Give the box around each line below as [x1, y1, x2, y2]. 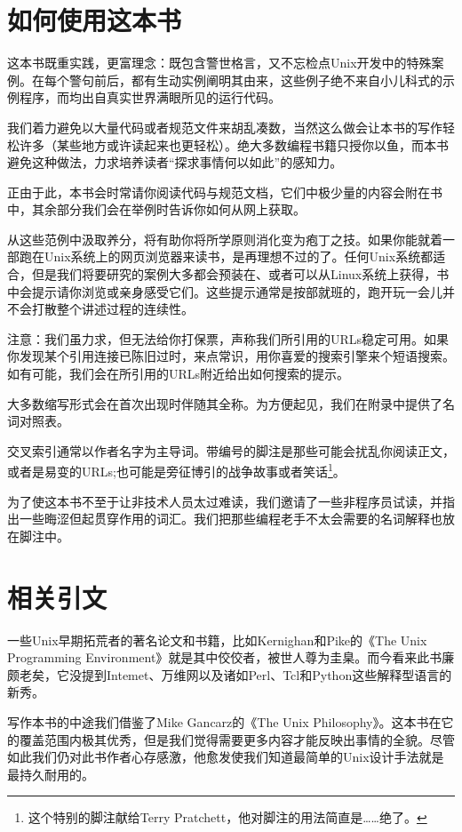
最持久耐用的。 [7, 764, 94, 783]
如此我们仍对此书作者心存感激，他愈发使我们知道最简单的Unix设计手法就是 [7, 748, 444, 766]
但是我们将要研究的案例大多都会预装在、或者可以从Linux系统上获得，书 [31, 265, 450, 284]
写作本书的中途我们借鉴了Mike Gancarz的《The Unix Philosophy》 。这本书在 [7, 712, 442, 731]
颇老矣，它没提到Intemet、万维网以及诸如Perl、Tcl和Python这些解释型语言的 [7, 665, 452, 684]
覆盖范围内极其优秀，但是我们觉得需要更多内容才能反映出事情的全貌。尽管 [19, 730, 455, 748]
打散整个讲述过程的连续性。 [31, 300, 194, 318]
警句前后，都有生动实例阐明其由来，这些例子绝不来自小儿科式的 [68, 70, 442, 89]
